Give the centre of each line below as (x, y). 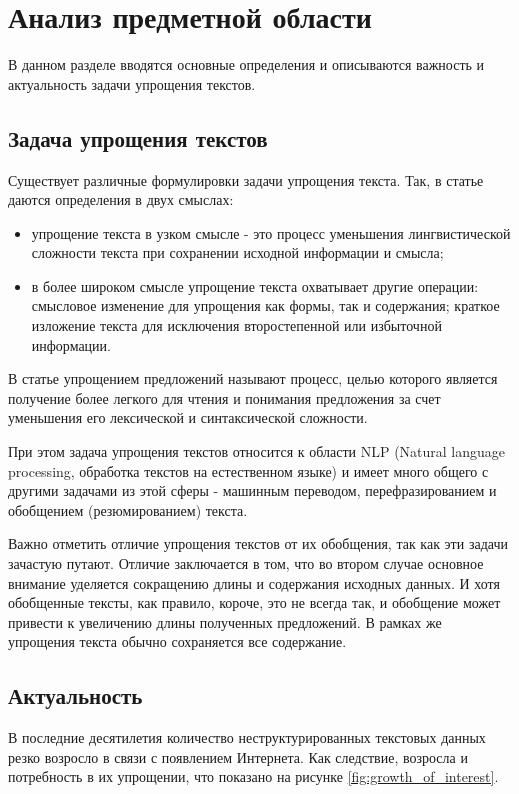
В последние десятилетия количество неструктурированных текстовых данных (247, 737)
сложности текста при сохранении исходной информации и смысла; (237, 252)
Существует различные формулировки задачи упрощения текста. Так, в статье (246, 179)
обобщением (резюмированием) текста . (128, 509)
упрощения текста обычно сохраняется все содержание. (177, 641)
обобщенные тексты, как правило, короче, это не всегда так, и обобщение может (254, 602)
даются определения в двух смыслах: (121, 199)
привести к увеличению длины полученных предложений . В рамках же (225, 621)
